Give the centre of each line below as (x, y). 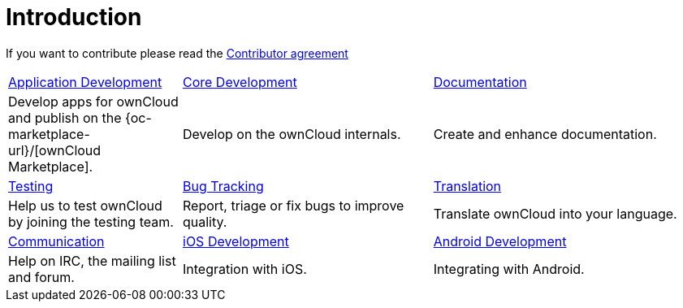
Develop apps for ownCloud (93, 101)
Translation (467, 186)
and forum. (41, 277)
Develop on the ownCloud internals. (292, 134)
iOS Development (236, 241)
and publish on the (65, 117)
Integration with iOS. (245, 269)
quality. (205, 221)
